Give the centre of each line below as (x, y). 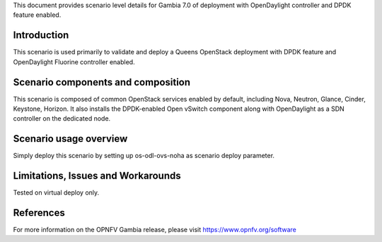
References (39, 213)
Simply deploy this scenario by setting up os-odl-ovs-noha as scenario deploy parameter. (144, 156)
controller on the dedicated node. (62, 119)
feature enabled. (37, 15)
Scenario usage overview (70, 139)
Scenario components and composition (102, 82)
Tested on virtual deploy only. (56, 193)
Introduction (41, 35)
